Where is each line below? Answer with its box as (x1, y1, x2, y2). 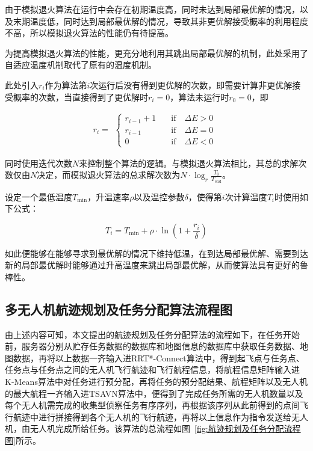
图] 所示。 (5, 434, 41, 447)
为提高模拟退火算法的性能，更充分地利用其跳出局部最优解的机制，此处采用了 (5, 46, 308, 59)
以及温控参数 (134, 190, 185, 203)
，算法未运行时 (170, 90, 229, 103)
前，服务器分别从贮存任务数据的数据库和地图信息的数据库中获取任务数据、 (5, 340, 300, 352)
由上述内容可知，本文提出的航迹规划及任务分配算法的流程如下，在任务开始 (5, 328, 300, 340)
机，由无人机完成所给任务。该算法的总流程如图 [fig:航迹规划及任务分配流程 (5, 422, 301, 435)
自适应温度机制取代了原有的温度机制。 (5, 58, 156, 71)
